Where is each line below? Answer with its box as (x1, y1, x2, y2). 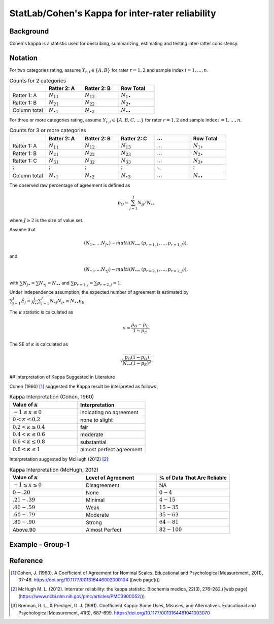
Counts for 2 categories (9, 77, 66, 84)
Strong (86, 519, 102, 526)
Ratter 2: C (121, 135, 147, 142)
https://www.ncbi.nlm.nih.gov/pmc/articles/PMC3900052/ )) (20, 593, 145, 599)
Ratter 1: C (12, 158, 38, 165)
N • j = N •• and (39, 279, 70, 287)
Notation (9, 53, 38, 62)
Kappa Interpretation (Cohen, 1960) (9, 393, 94, 400)
